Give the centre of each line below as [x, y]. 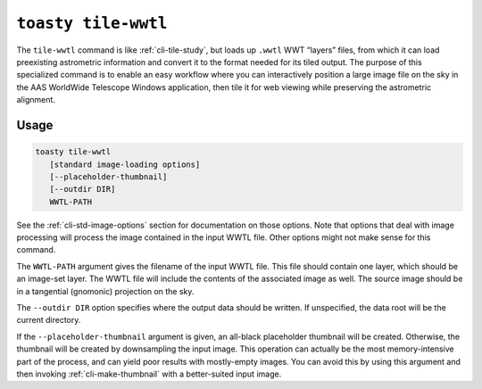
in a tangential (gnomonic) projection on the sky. [105, 291]
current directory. [49, 320]
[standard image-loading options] [125, 164]
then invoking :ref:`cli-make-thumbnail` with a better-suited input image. [149, 374]
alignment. [36, 100]
